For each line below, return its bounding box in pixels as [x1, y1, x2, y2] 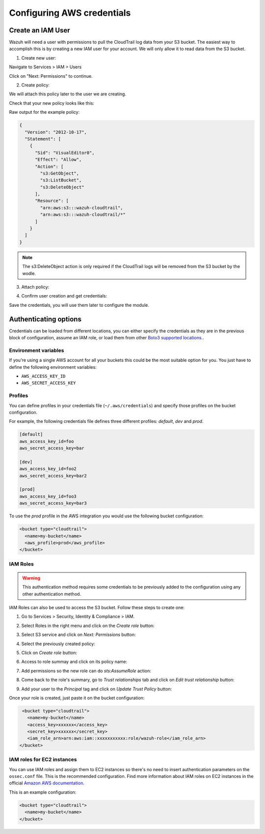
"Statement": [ [25, 136, 61, 142]
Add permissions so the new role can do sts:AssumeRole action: [21, 668, 152, 674]
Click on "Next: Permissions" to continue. [9, 73, 93, 79]
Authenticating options [9, 315, 82, 323]
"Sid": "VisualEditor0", [35, 150, 95, 155]
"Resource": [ [35, 198, 69, 204]
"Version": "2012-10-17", [25, 129, 87, 135]
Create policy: [21, 82, 50, 88]
